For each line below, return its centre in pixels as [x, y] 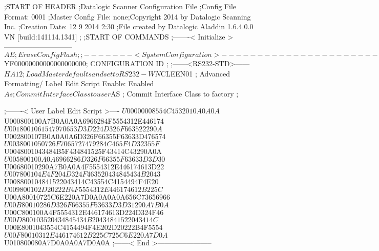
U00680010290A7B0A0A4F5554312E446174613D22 [84, 166]
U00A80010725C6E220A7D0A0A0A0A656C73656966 [87, 196]
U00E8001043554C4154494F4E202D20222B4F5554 [83, 227]
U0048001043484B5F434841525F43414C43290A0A [83, 151]
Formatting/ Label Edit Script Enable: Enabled [79, 83]
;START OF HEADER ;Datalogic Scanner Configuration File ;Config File [120, 6]
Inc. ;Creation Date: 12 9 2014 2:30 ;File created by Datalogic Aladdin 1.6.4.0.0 [129, 26]
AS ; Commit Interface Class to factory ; [175, 93]
